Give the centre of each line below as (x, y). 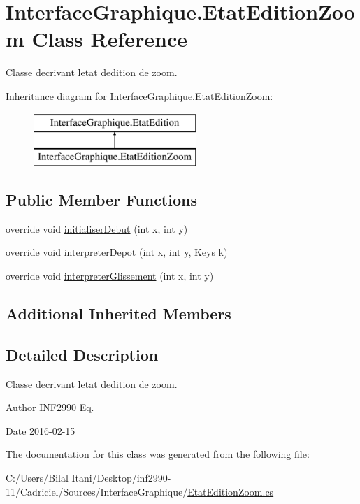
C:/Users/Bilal (37, 478)
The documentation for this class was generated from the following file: (158, 454)
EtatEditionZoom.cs (231, 491)
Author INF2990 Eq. (50, 407)
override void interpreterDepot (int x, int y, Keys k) (117, 252)
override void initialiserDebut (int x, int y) (97, 228)
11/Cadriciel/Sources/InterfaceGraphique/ (97, 491)
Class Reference (110, 39)
